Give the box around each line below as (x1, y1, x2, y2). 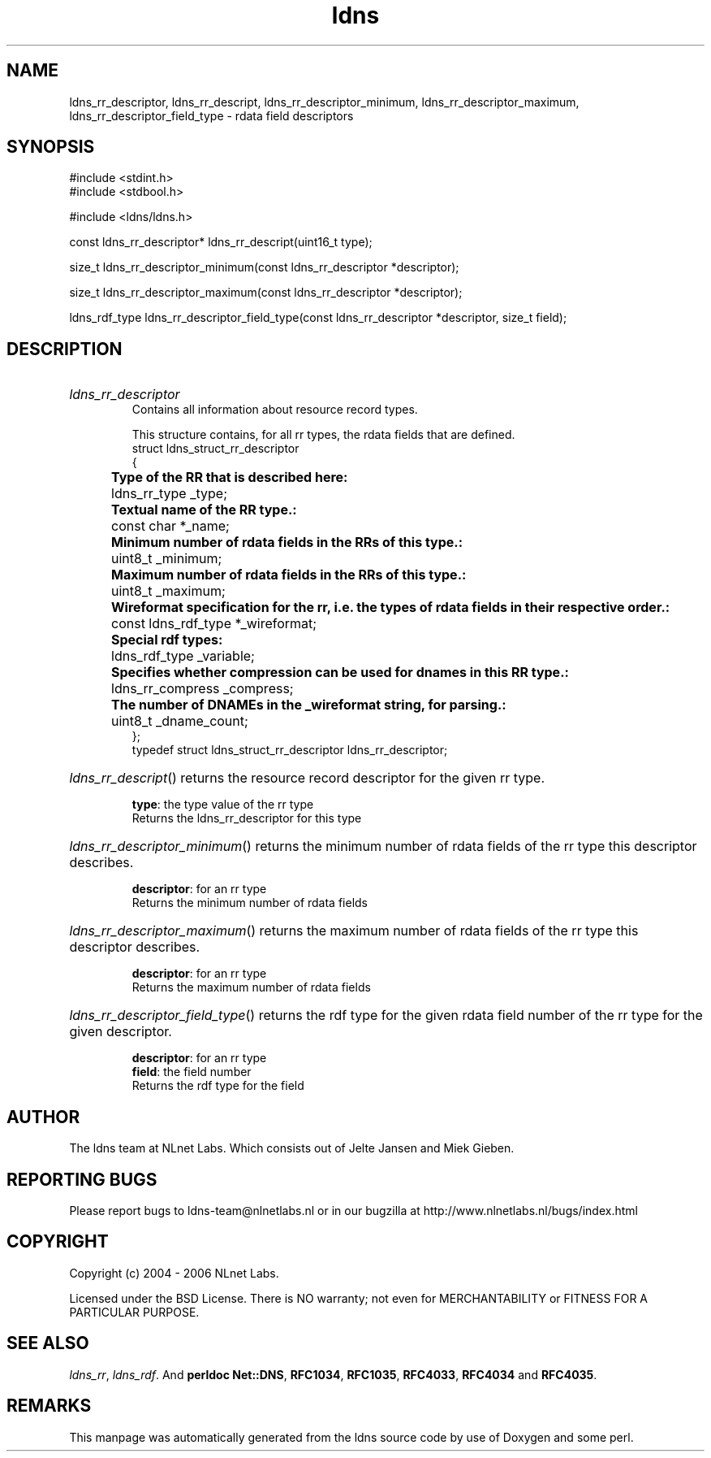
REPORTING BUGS (6, 1169, 157, 1190)
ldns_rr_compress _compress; (111, 680, 294, 697)
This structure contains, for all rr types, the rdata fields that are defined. (131, 427, 515, 442)
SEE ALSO (6, 1333, 89, 1354)
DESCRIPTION (6, 338, 123, 359)
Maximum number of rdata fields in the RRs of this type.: (111, 566, 467, 584)
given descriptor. (69, 1023, 172, 1040)
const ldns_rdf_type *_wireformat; (111, 615, 317, 632)
